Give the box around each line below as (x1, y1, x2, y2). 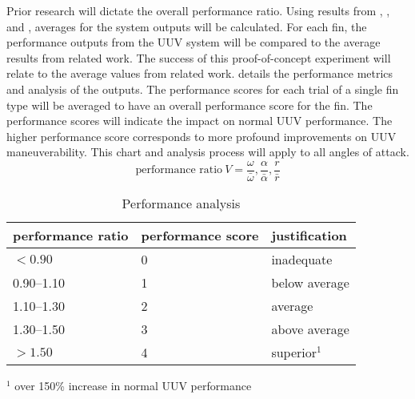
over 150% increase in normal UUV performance (14, 377, 252, 393)
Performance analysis (122, 194, 241, 212)
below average (271, 273, 349, 292)
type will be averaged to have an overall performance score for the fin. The (6, 96, 373, 113)
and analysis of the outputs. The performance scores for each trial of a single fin (6, 80, 399, 97)
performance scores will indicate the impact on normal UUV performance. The (6, 112, 393, 129)
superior (271, 343, 317, 361)
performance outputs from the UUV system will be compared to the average (6, 34, 381, 50)
